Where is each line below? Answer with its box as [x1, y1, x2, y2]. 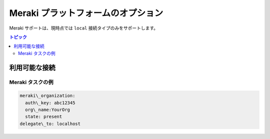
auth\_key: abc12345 [25, 100, 75, 105]
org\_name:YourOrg [25, 107, 70, 112]
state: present [25, 114, 62, 119]
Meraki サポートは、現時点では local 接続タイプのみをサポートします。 [9, 25, 158, 31]
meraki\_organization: [19, 93, 75, 98]
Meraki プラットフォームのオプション [9, 7, 163, 18]
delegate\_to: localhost [19, 120, 81, 126]
